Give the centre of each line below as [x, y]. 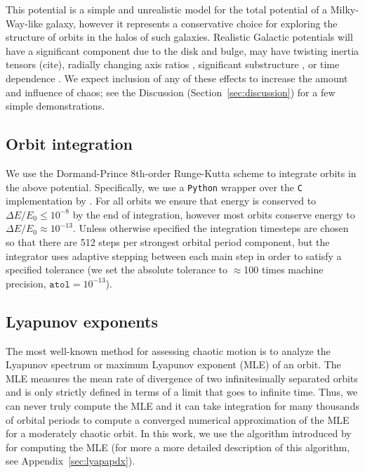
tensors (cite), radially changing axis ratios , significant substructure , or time [173, 64]
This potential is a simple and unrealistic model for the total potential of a [167, 9]
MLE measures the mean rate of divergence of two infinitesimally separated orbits [182, 378]
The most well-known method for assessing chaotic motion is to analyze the [168, 350]
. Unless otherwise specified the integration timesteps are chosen [211, 228]
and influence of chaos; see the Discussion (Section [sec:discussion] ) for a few [171, 92]
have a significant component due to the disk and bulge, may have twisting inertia [182, 50]
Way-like [24, 23]
